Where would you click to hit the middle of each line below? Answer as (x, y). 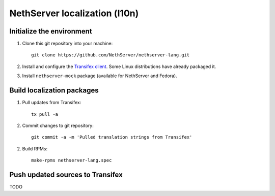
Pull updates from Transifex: (52, 103)
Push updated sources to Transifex (66, 174)
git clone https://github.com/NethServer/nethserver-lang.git (111, 55)
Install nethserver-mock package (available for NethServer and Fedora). (100, 76)
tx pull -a (45, 114)
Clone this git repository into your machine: (67, 44)
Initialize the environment (51, 31)
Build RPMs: (35, 149)
